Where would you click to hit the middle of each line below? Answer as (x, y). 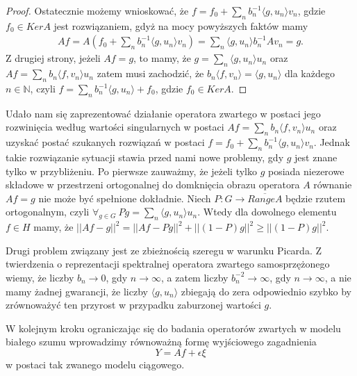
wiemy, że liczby (40, 277)
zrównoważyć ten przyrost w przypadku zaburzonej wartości (133, 305)
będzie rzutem (316, 198)
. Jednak (332, 142)
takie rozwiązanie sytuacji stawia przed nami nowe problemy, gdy (145, 157)
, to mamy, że (162, 58)
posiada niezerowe (306, 171)
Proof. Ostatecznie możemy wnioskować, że (97, 10)
